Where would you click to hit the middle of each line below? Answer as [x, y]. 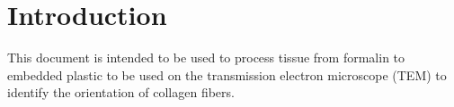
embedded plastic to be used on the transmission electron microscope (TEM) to [227, 74]
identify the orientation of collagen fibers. [121, 92]
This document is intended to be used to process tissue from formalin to [206, 58]
